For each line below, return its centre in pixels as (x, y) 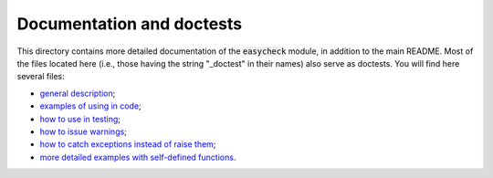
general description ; (78, 93)
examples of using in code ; (90, 106)
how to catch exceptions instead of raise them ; (128, 144)
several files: (41, 77)
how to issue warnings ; (84, 131)
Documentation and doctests (130, 24)
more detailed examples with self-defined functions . (138, 157)
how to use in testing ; (80, 119)
